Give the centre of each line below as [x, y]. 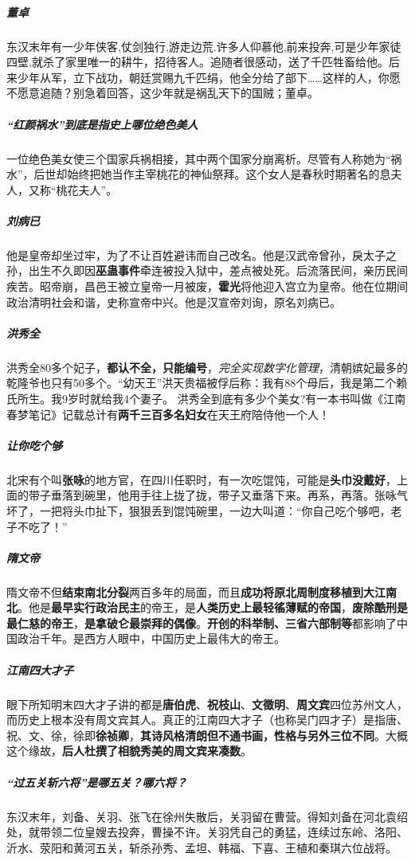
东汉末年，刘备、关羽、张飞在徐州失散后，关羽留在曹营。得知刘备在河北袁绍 [207, 816]
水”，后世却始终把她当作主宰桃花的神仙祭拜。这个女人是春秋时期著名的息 [199, 174]
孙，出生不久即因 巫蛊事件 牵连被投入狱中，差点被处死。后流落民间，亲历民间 [207, 270]
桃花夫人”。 [87, 189]
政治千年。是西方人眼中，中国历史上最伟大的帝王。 [151, 638]
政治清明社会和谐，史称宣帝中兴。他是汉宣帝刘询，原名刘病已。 [174, 301]
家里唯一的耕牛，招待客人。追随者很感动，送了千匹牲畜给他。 [227, 62]
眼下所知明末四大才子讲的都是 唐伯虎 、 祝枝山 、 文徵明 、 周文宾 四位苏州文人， [207, 704]
